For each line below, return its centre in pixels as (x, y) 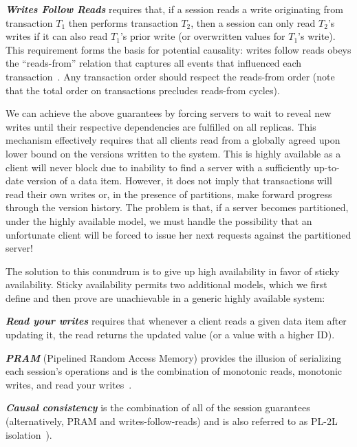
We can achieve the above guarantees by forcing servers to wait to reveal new (169, 113)
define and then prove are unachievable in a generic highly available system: (165, 297)
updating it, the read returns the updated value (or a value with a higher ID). (170, 335)
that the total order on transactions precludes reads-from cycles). (143, 90)
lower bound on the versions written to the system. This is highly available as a (173, 153)
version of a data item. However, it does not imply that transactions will (180, 181)
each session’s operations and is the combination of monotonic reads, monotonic (174, 371)
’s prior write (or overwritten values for (203, 36)
